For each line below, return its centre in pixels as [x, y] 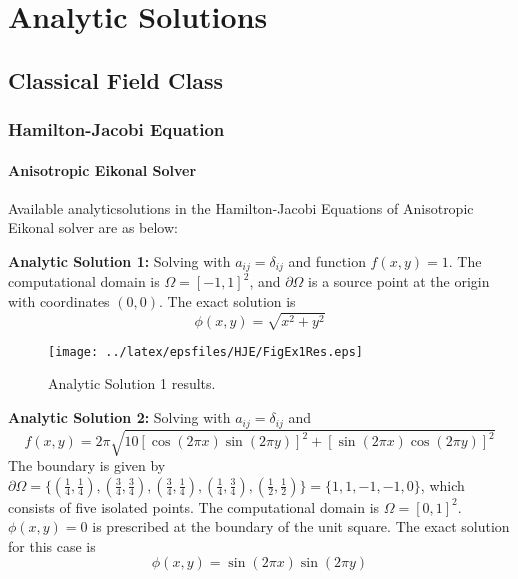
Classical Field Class [115, 79]
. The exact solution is [227, 301]
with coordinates [59, 301]
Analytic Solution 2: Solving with [119, 417]
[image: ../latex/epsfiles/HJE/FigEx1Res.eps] [205, 351]
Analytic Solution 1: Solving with [119, 260]
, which [442, 484]
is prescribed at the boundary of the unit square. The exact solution [301, 526]
